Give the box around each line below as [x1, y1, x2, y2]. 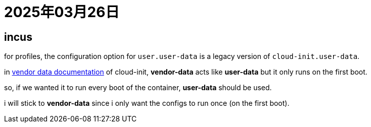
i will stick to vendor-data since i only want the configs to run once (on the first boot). [4, 99, 290, 108]
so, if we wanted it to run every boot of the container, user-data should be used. [4, 83, 272, 92]
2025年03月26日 [4, 4, 120, 21]
